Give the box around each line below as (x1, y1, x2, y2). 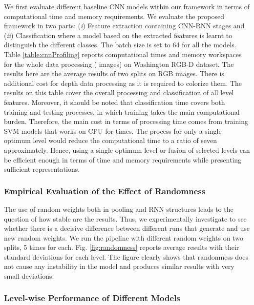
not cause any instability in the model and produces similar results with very (4, 261, 234, 271)
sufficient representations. (4, 164, 80, 174)
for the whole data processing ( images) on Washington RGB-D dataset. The (4, 59, 234, 69)
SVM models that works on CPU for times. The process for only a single (4, 125, 222, 136)
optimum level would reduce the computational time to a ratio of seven (4, 135, 217, 145)
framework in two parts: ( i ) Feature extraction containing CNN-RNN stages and (4, 20, 245, 31)
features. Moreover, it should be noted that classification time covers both (4, 97, 225, 107)
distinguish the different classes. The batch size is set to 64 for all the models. (4, 40, 236, 50)
